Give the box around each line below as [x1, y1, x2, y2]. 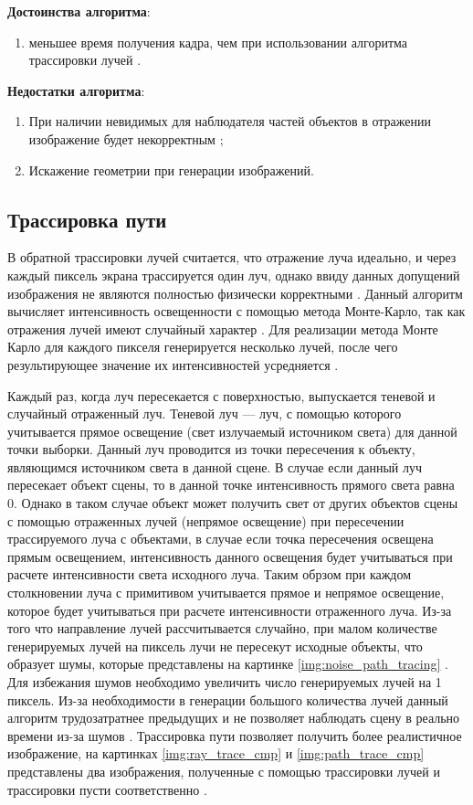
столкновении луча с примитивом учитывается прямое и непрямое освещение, [7, 583, 445, 602]
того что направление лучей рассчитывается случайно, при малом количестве [7, 619, 437, 638]
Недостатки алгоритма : [7, 80, 145, 100]
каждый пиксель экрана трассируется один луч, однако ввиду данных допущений [7, 265, 460, 284]
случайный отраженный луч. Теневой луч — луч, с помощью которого [7, 404, 402, 423]
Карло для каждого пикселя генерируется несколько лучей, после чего [7, 337, 398, 356]
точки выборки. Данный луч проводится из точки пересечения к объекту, [7, 440, 415, 459]
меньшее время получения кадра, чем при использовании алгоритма [28, 32, 408, 51]
